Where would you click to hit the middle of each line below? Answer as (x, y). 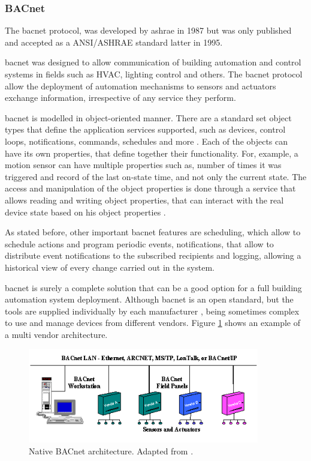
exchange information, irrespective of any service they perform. (120, 98)
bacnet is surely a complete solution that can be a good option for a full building (153, 287)
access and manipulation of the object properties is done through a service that (150, 188)
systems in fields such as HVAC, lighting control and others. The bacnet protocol (154, 74)
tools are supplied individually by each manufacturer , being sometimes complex (152, 311)
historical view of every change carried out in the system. (110, 267)
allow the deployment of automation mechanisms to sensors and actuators (141, 86)
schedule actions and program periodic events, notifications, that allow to (139, 243)
